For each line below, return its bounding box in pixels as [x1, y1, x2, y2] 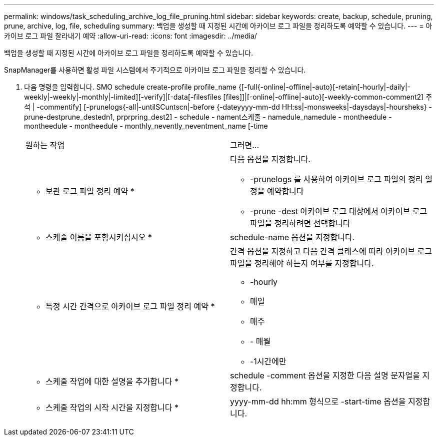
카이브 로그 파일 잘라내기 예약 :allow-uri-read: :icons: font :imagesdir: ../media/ [4, 32, 257, 40]
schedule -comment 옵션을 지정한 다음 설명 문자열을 [230, 370, 420, 380]
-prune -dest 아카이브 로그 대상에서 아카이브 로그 [250, 206, 427, 216]
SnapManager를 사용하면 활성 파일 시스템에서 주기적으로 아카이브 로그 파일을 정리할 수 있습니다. [4, 66, 306, 74]
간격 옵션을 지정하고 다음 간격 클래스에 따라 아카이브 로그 [230, 246, 432, 256]
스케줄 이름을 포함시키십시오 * [45, 232, 152, 242]
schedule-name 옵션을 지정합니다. [230, 232, 355, 242]
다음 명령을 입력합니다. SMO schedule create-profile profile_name [24, 83, 236, 91]
